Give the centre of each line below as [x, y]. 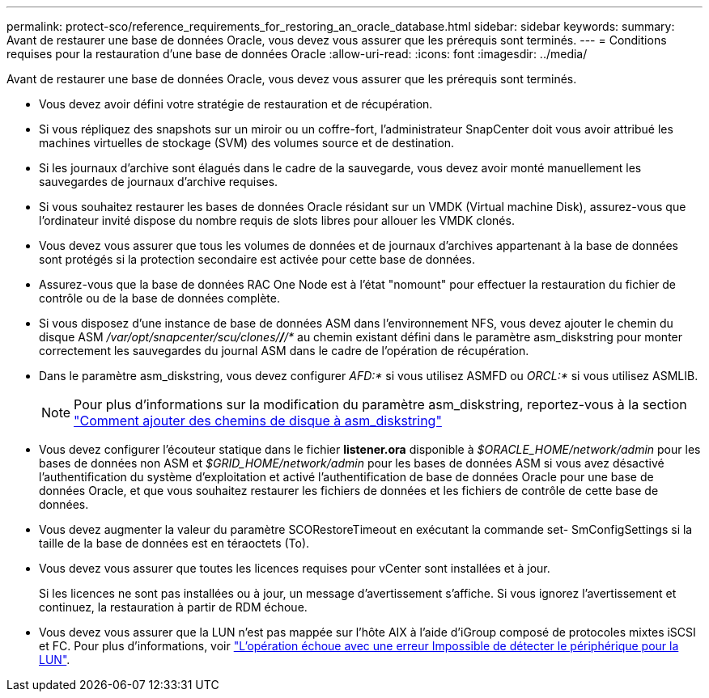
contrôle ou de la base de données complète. [159, 298]
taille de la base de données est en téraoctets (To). [174, 543]
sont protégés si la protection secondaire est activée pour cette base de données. [257, 259]
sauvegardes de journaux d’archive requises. [159, 182]
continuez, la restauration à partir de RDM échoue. [173, 607]
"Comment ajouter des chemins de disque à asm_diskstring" [258, 421]
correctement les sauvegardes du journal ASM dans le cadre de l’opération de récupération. [284, 351]
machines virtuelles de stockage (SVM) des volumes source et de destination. [247, 143]
